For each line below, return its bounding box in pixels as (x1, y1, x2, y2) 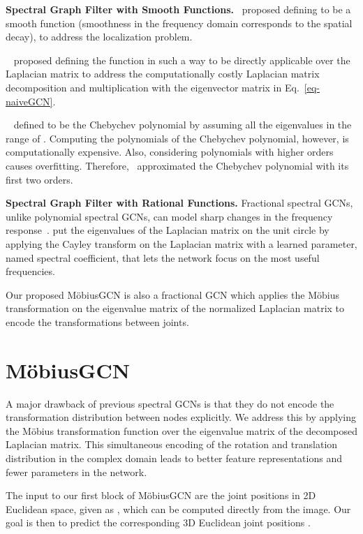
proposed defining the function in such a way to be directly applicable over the (13, 52, 350, 67)
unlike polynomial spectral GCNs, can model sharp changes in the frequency (6, 209, 333, 223)
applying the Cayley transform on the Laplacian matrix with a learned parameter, (6, 236, 357, 251)
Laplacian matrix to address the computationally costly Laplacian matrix (6, 66, 320, 81)
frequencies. (6, 264, 55, 279)
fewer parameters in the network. (6, 464, 147, 479)
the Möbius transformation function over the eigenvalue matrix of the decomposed (6, 423, 358, 438)
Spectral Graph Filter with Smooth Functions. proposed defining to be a (6, 2, 351, 16)
